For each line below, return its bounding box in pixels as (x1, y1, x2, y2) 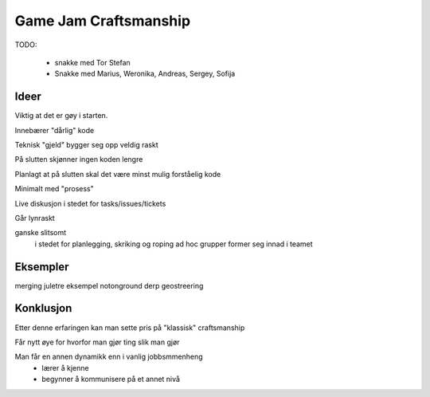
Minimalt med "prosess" (14, 184, 95, 194)
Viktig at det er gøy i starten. (14, 111, 108, 120)
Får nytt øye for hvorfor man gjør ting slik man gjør (14, 337, 180, 347)
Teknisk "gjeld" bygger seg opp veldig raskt (14, 140, 158, 150)
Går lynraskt (14, 213, 55, 222)
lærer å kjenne (41, 363, 89, 372)
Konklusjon (14, 301, 72, 315)
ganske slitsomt (14, 228, 67, 238)
